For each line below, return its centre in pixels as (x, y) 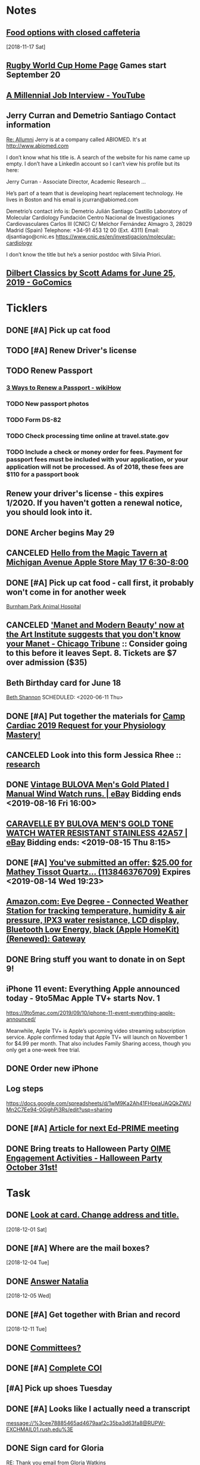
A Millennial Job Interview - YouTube (76, 95)
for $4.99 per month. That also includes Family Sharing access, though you (99, 1043)
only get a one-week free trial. (43, 1050)
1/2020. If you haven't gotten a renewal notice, (94, 503)
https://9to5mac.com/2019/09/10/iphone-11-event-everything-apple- (91, 1013)
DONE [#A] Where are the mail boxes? (78, 1248)
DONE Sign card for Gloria (55, 1448)
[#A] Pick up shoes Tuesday (59, 1388)
